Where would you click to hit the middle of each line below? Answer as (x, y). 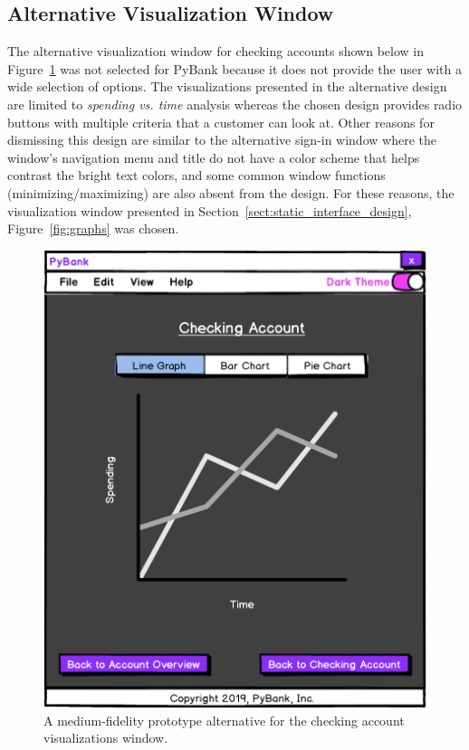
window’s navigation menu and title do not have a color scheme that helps (214, 157)
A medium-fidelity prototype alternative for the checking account (224, 720)
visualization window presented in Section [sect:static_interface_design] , (210, 210)
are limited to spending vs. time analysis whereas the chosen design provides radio (235, 104)
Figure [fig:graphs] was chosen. (93, 228)
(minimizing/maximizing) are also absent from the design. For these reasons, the (231, 192)
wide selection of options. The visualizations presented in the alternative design (227, 86)
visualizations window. (106, 738)
